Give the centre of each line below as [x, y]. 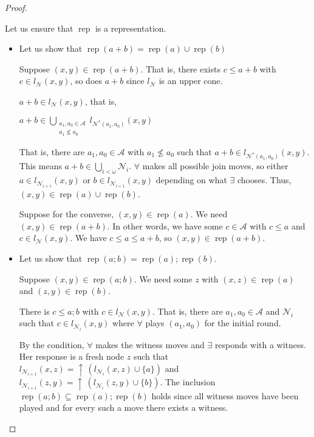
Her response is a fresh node [72, 356]
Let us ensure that [39, 28]
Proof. [16, 7]
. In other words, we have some [165, 225]
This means [40, 166]
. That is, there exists [180, 68]
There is [34, 311]
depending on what [191, 180]
